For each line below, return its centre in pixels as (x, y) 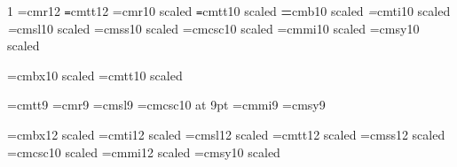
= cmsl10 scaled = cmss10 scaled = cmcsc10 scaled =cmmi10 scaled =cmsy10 (213, 28)
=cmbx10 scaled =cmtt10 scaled (95, 75)
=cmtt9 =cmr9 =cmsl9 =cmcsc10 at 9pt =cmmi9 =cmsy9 (166, 105)
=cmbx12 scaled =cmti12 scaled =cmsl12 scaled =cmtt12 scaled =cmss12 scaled (226, 135)
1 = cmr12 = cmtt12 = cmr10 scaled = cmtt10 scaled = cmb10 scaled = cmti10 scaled (229, 11)
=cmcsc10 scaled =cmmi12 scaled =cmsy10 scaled (144, 152)
